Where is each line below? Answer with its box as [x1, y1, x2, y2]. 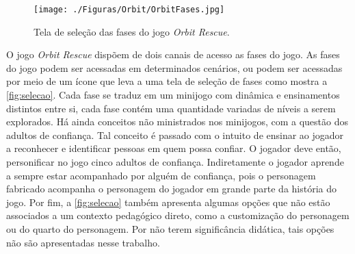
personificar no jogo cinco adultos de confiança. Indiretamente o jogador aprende [6, 155, 344, 168]
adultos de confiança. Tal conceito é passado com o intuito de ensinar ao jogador [6, 127, 344, 142]
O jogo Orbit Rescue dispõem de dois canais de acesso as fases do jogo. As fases [6, 47, 340, 62]
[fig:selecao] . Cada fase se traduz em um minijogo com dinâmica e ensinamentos [6, 88, 340, 102]
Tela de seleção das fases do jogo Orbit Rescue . [34, 24, 230, 38]
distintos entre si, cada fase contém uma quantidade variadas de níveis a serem [6, 101, 336, 115]
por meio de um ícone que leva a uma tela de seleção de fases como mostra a [6, 74, 328, 88]
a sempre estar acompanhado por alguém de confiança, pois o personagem [6, 168, 316, 182]
